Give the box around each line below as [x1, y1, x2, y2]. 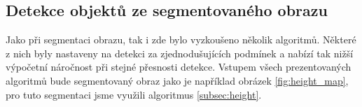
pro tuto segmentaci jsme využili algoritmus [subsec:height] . [6, 87, 262, 101]
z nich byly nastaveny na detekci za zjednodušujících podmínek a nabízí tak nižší [6, 45, 354, 60]
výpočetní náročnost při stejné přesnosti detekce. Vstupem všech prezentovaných [6, 59, 351, 74]
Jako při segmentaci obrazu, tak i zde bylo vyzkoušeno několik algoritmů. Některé [6, 32, 356, 47]
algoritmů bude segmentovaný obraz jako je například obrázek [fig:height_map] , [6, 73, 349, 87]
